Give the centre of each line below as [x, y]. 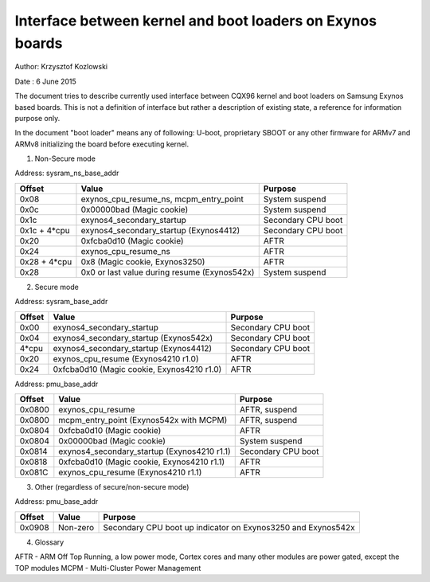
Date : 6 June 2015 [46, 81]
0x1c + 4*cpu [45, 230]
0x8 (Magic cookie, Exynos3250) [143, 261]
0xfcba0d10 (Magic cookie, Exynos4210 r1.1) [142, 462]
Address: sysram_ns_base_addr [67, 173]
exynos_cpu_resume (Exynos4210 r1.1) [130, 472]
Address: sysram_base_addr [61, 302]
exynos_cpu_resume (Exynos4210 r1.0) [126, 358]
